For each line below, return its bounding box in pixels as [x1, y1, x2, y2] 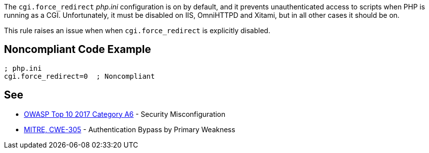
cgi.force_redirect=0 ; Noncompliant [4, 72, 155, 80]
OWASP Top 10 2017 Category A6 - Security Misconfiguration [24, 109, 226, 118]
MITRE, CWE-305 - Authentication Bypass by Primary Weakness [24, 125, 236, 134]
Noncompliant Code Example [4, 43, 151, 56]
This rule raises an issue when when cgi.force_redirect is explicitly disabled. [4, 26, 270, 35]
